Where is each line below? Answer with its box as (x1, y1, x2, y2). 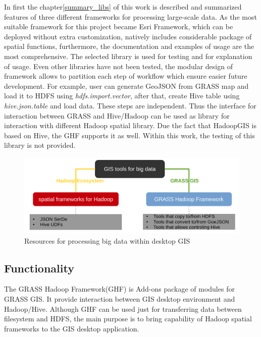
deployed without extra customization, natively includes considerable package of (4, 31, 252, 41)
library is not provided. (4, 140, 76, 150)
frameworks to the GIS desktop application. (4, 323, 139, 333)
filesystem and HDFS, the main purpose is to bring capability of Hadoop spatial (4, 313, 252, 324)
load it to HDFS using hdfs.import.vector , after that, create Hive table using (4, 90, 240, 101)
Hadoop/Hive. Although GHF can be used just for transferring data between (4, 303, 242, 314)
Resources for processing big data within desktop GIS (24, 235, 190, 246)
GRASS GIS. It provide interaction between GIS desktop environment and (4, 294, 235, 304)
